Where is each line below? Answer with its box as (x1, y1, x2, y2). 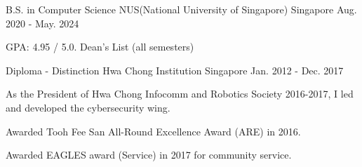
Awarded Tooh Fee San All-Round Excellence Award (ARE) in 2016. (6, 123, 301, 138)
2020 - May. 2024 (6, 15, 79, 30)
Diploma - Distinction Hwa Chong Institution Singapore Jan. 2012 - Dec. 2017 (6, 62, 344, 77)
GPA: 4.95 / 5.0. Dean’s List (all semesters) (6, 39, 194, 54)
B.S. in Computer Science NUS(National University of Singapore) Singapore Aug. (6, 2, 357, 16)
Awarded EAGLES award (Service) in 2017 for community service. (6, 147, 292, 162)
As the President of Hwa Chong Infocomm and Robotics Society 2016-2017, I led (6, 86, 354, 101)
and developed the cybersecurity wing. (6, 100, 170, 114)
